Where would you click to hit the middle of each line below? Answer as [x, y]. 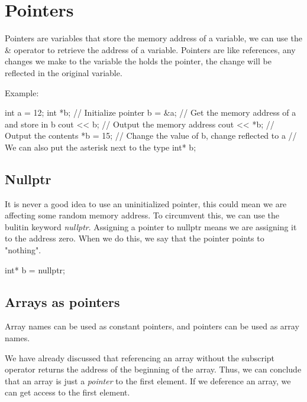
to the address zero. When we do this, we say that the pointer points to [135, 238]
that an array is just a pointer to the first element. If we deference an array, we [148, 380]
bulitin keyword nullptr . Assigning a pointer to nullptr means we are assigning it [151, 226]
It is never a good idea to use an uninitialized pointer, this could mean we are [146, 203]
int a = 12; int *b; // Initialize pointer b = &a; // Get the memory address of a [151, 112]
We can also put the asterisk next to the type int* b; [101, 147]
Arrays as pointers [62, 301]
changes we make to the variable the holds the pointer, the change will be [138, 61]
